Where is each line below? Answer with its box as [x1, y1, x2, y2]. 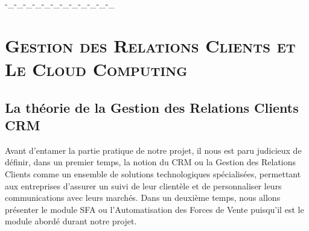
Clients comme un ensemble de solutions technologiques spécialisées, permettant [5, 167, 301, 180]
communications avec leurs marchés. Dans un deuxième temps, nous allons [5, 191, 281, 204]
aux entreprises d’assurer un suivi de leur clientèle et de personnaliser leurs [5, 179, 282, 192]
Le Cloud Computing [5, 56, 188, 81]
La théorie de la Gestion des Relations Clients [5, 98, 299, 116]
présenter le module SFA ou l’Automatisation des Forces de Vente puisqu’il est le [5, 203, 304, 215]
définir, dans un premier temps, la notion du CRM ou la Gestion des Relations [5, 156, 296, 168]
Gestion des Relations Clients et [5, 33, 296, 57]
